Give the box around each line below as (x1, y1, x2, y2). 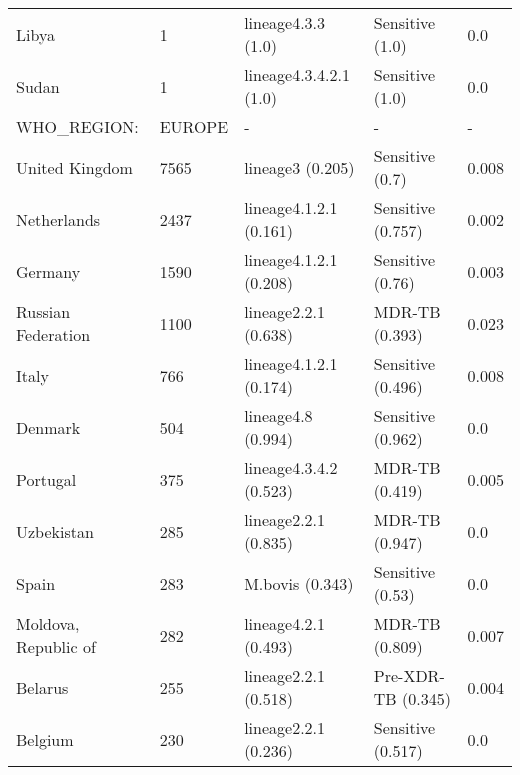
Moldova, (16, 612, 80, 635)
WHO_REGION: (16, 115, 139, 138)
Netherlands (16, 207, 101, 231)
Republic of (16, 635, 96, 658)
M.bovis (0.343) (244, 571, 354, 595)
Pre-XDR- (373, 664, 445, 687)
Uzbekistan (16, 519, 94, 543)
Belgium (16, 727, 74, 751)
